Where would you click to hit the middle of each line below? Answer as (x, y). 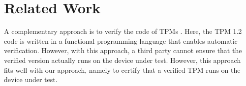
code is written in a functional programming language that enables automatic (121, 41)
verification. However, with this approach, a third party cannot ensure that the (123, 50)
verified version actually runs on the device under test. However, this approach (123, 60)
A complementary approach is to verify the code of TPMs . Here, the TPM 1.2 (123, 31)
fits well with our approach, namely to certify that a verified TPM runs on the (122, 70)
